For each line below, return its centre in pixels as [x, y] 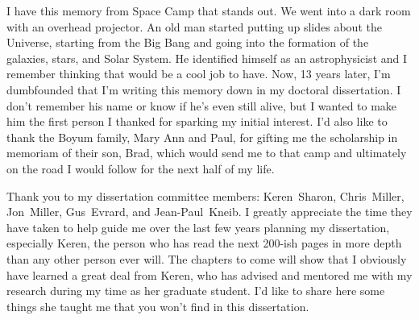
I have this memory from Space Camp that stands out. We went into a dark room [209, 10]
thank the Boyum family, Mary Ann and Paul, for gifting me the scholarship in [202, 137]
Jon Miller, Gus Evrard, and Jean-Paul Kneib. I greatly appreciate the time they [209, 212]
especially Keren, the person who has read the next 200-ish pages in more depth [204, 243]
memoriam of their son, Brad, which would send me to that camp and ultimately [207, 153]
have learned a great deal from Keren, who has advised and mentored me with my [209, 274]
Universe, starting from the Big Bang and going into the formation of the [188, 42]
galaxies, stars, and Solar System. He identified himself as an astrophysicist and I [207, 58]
